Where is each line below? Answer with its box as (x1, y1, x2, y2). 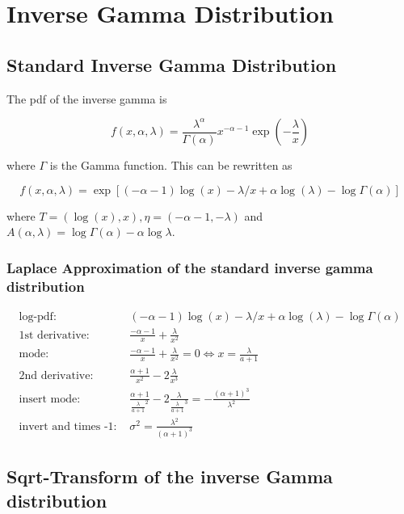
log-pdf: (19, 311, 57, 323)
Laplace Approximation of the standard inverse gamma (6, 257, 373, 277)
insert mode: (19, 393, 81, 405)
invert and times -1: (19, 420, 117, 432)
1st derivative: (19, 329, 90, 341)
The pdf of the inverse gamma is (6, 90, 167, 107)
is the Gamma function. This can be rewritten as (49, 157, 292, 174)
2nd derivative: (19, 369, 94, 381)
